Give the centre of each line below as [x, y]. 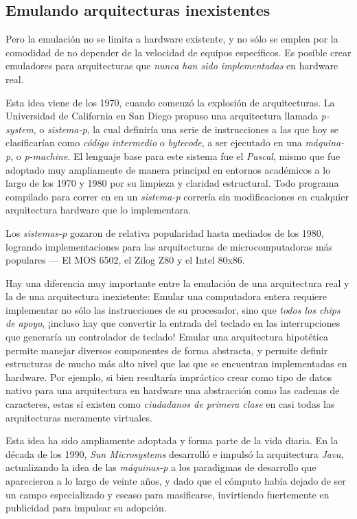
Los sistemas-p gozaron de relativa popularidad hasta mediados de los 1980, [165, 232]
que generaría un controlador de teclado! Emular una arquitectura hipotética [167, 337]
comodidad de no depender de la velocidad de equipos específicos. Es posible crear [178, 52]
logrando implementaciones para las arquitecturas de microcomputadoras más [169, 246]
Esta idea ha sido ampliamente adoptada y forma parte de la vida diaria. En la [172, 440]
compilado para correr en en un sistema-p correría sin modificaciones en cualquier [177, 196]
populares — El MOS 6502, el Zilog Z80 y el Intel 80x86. [125, 260]
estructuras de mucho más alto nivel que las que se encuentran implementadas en [176, 364]
